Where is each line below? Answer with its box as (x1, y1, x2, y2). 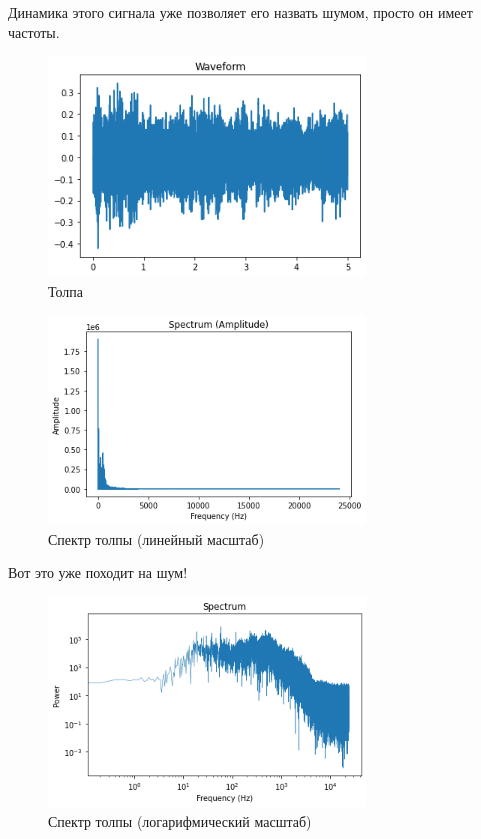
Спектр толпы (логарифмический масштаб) (48, 810, 312, 831)
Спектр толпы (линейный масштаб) (48, 528, 265, 549)
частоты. (8, 21, 60, 42)
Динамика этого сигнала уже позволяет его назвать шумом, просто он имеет (8, 2, 473, 22)
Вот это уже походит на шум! (8, 562, 188, 583)
